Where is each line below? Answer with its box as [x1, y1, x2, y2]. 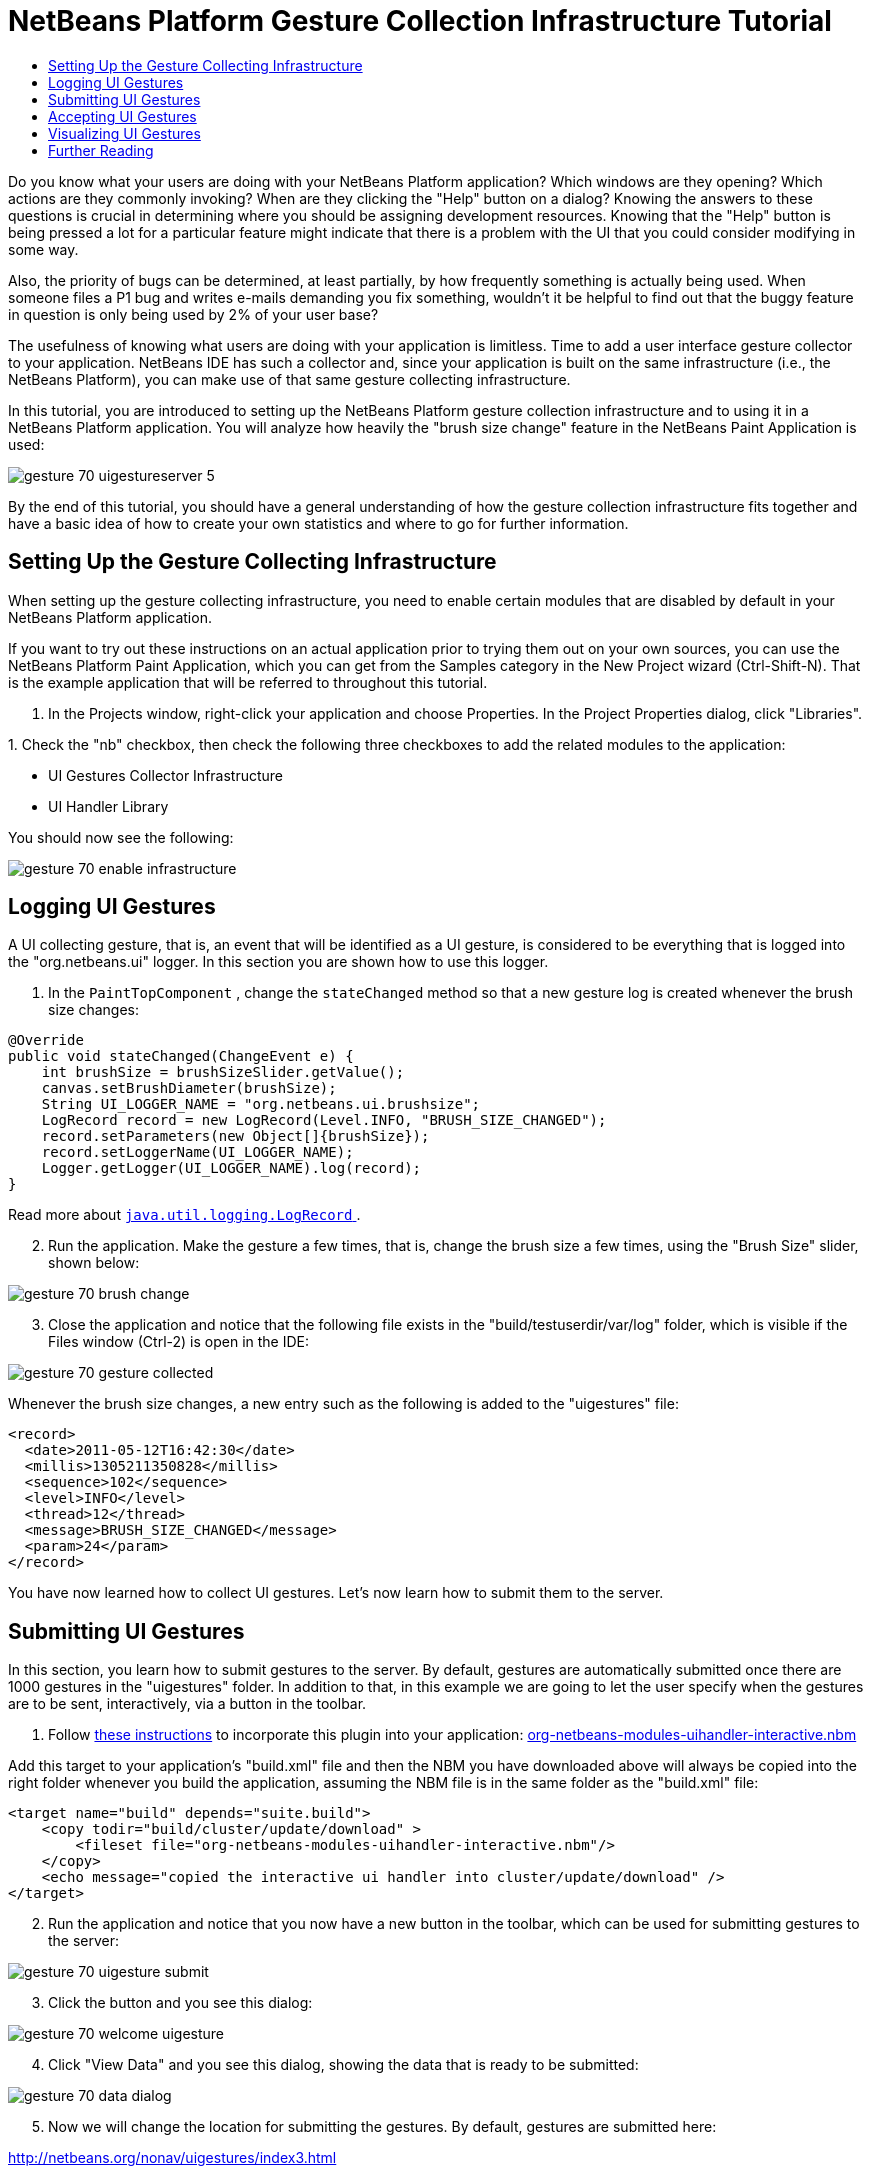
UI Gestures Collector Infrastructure [48, 766, 284, 784]
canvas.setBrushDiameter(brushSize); [41, 1080, 337, 1097]
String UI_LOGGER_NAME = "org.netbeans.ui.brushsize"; [41, 1096, 481, 1113]
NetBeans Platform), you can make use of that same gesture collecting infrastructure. [8, 370, 571, 388]
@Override [8, 1032, 84, 1049]
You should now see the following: [8, 828, 234, 846]
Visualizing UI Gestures [48, 124, 201, 142]
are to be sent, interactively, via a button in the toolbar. [8, 1695, 367, 1713]
